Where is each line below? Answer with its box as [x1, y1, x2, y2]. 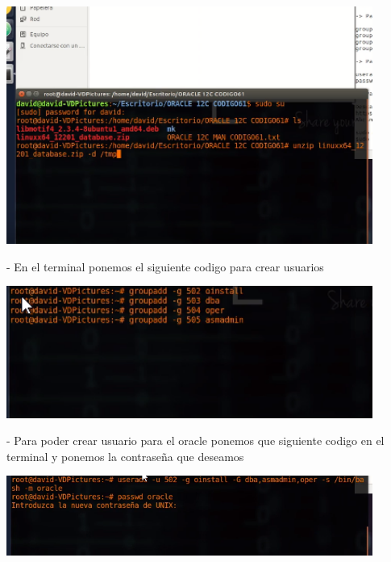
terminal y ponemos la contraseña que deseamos [6, 447, 244, 464]
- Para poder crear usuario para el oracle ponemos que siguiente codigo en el [6, 432, 385, 449]
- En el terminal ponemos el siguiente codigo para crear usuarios [6, 258, 324, 275]
